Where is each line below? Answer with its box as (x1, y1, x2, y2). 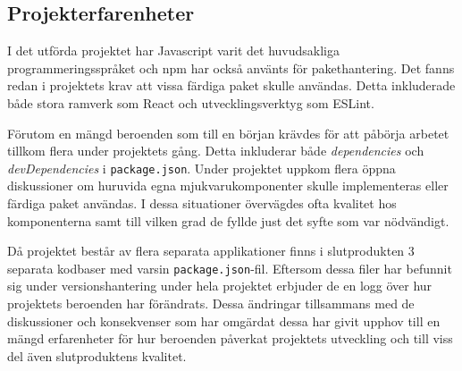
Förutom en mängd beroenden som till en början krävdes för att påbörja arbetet (7, 123, 449, 142)
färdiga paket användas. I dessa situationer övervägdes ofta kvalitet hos (7, 194, 397, 213)
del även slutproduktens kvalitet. (7, 346, 187, 365)
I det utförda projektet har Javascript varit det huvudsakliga (7, 41, 340, 60)
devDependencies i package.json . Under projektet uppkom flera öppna (7, 158, 396, 177)
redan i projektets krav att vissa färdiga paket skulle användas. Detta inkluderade (7, 76, 456, 95)
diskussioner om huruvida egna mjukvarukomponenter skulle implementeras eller (7, 176, 449, 195)
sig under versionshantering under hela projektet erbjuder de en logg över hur (7, 276, 433, 295)
